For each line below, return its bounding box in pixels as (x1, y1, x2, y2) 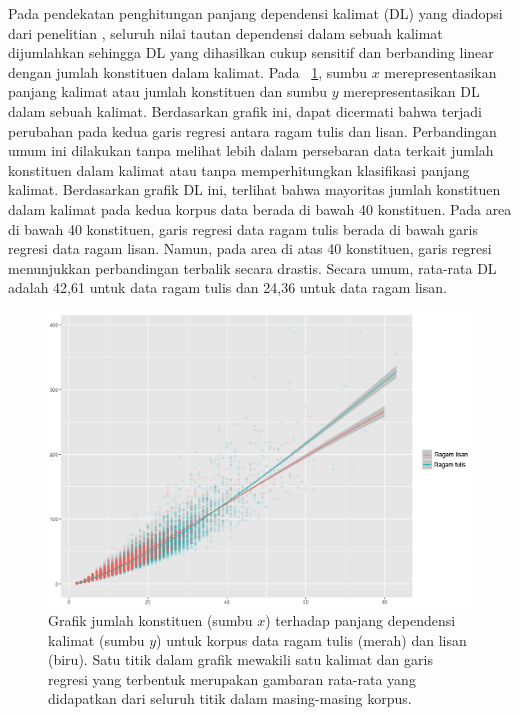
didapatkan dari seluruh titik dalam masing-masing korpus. (48, 688, 412, 709)
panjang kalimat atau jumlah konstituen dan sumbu (8, 81, 328, 102)
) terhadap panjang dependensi (265, 609, 456, 630)
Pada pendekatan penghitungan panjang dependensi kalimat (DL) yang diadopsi (8, 3, 503, 23)
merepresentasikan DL (343, 81, 480, 102)
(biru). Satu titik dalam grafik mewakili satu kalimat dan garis (48, 649, 433, 670)
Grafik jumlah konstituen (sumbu (48, 609, 253, 630)
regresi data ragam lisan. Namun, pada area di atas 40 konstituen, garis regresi (8, 238, 492, 259)
